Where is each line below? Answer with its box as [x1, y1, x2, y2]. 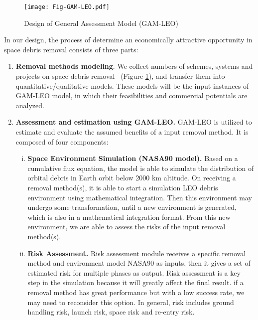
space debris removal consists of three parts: [4, 44, 138, 54]
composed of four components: [15, 136, 109, 147]
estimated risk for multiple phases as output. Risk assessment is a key [27, 267, 241, 278]
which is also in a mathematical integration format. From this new [27, 211, 231, 222]
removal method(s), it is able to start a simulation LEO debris [27, 182, 218, 192]
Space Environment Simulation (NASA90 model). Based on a [27, 153, 238, 163]
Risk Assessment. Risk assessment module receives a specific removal [27, 248, 246, 258]
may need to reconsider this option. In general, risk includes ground [27, 297, 234, 307]
